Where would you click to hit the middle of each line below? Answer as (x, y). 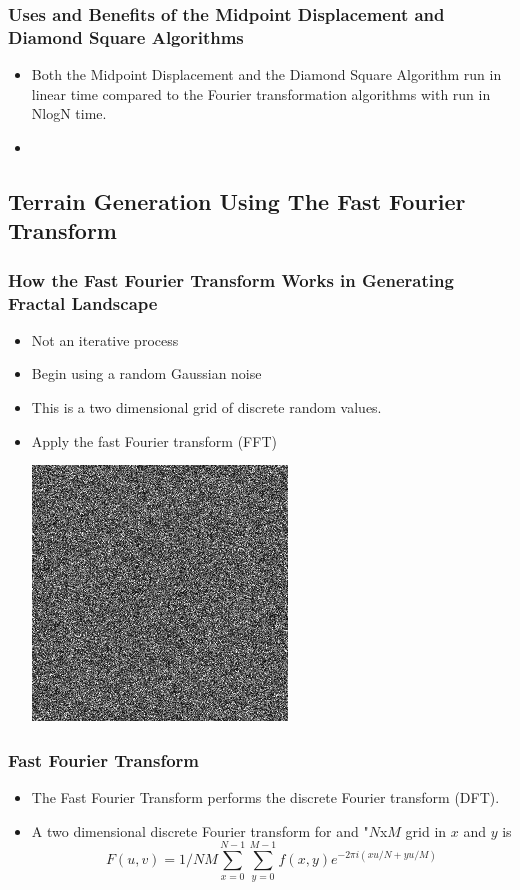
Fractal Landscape (83, 302)
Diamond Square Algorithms (126, 36)
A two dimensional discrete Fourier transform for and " (200, 830)
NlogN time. (69, 113)
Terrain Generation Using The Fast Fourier (237, 200)
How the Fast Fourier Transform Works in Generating (231, 279)
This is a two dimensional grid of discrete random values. (206, 407)
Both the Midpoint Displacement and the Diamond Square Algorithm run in (266, 74)
